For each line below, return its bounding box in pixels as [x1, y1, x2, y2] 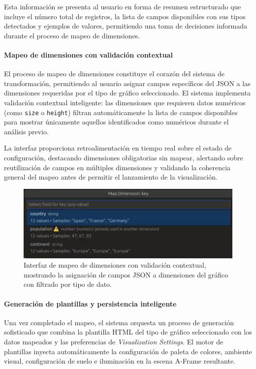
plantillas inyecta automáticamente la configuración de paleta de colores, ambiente [4, 346, 252, 356]
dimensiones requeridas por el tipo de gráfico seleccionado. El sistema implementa [4, 88, 251, 98]
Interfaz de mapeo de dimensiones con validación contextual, [24, 260, 206, 270]
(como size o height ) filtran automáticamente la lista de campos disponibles [4, 107, 238, 117]
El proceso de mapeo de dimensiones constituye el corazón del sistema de [4, 68, 224, 79]
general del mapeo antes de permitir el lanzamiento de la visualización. [4, 172, 218, 182]
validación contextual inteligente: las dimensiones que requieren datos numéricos [4, 97, 246, 107]
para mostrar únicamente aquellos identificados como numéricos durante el [4, 117, 229, 127]
